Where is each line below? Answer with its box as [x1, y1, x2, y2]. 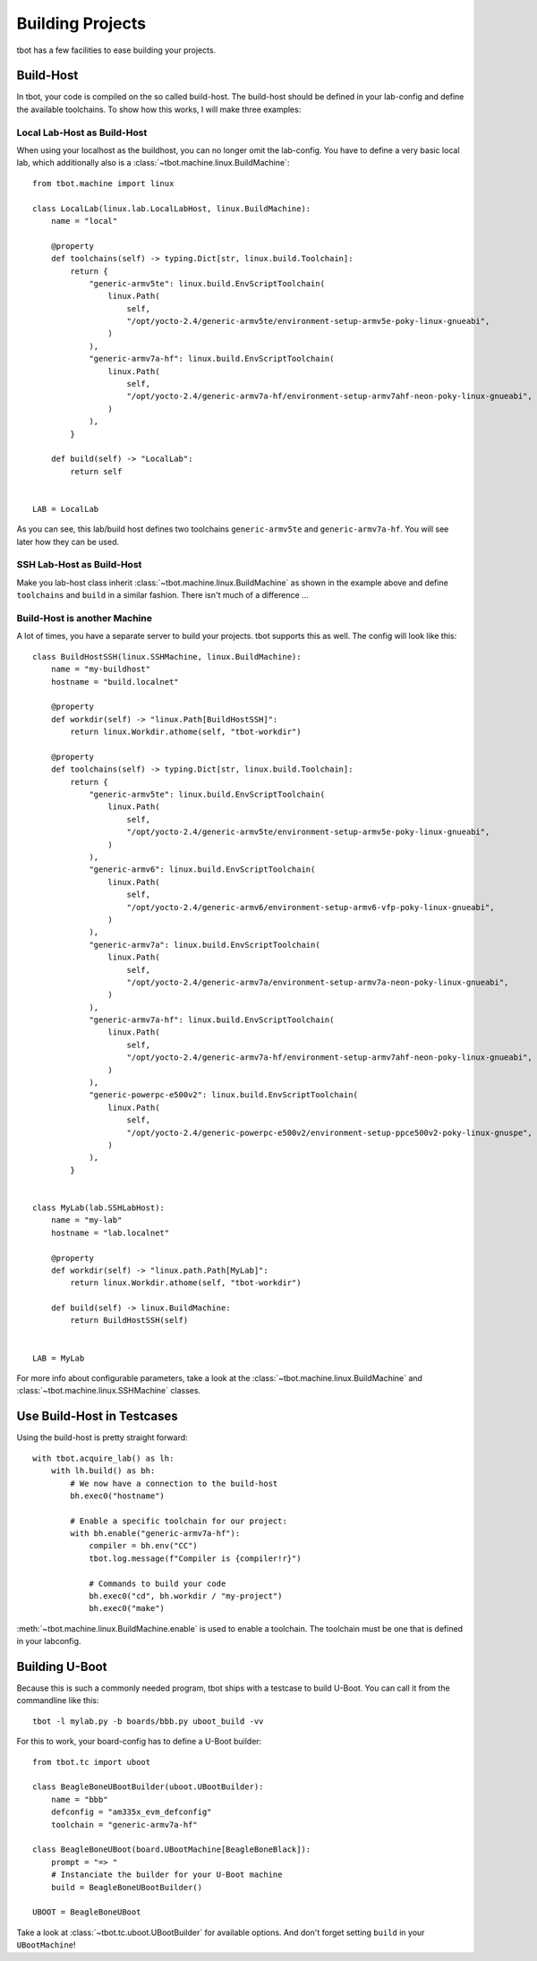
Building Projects [16, 13, 147, 33]
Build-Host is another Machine [16, 612, 152, 624]
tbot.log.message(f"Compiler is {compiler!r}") [89, 1553, 302, 1564]
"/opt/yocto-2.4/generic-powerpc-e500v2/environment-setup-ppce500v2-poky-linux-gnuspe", [126, 1128, 533, 1138]
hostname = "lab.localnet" [50, 1227, 170, 1238]
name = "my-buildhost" [50, 664, 151, 675]
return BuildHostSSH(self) [70, 1316, 189, 1326]
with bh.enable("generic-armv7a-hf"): [70, 1529, 241, 1539]
